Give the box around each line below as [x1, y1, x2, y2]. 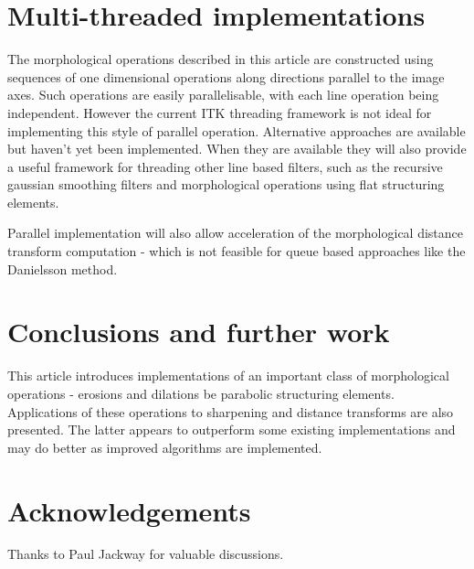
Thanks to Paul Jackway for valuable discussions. [7, 544, 284, 564]
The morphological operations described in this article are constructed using [7, 49, 434, 69]
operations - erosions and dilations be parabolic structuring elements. [7, 383, 395, 403]
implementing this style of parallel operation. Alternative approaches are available [7, 121, 466, 140]
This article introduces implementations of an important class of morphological [7, 366, 449, 385]
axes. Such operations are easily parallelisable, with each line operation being [7, 85, 439, 104]
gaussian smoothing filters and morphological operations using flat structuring [7, 175, 445, 194]
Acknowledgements [7, 491, 251, 529]
